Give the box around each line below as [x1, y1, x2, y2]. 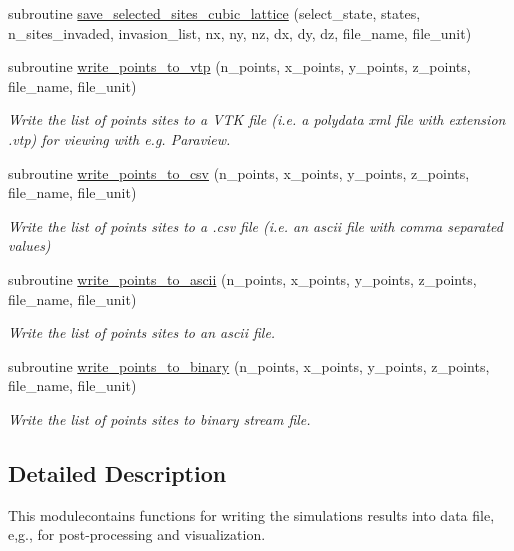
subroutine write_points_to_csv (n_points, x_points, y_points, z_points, [8, 162, 470, 183]
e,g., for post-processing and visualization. [8, 524, 266, 545]
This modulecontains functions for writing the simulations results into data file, [8, 504, 495, 525]
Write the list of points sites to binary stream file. [8, 408, 311, 429]
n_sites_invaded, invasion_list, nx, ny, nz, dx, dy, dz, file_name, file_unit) [8, 22, 472, 43]
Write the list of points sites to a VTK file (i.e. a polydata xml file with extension [8, 109, 506, 130]
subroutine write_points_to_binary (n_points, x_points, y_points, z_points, [8, 355, 490, 376]
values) [8, 235, 51, 256]
